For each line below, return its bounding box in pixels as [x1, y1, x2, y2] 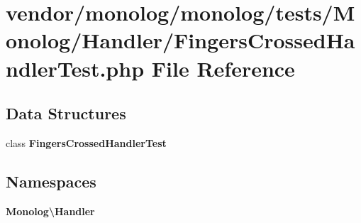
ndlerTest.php [6, 53, 145, 82]
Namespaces [6, 170, 96, 192]
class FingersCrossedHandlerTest [6, 135, 167, 150]
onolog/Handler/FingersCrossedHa [6, 26, 355, 55]
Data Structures [6, 102, 126, 124]
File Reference [151, 53, 295, 82]
